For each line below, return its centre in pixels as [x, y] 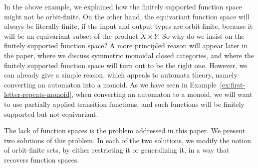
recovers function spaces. [42, 159]
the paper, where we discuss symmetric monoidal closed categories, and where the [129, 55]
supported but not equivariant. [51, 114]
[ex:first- [233, 84]
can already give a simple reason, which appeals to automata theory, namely [121, 75]
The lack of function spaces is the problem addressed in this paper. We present [125, 130]
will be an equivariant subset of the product [71, 36]
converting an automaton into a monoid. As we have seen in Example [110, 84]
